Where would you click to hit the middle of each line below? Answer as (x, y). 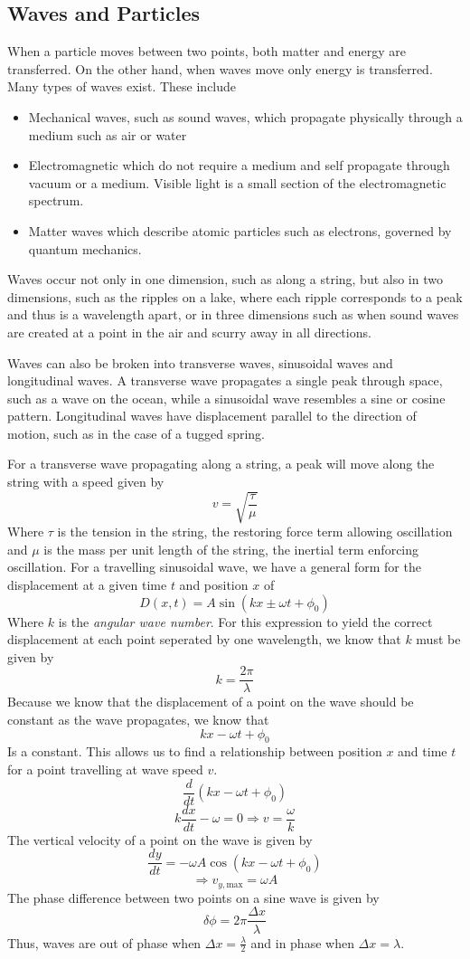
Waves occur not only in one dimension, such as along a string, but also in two (225, 279)
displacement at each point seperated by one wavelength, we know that (204, 639)
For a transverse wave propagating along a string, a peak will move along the (221, 464)
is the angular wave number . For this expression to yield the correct (245, 621)
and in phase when (302, 942)
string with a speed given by (86, 482)
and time (423, 751)
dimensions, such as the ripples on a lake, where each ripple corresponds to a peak (235, 296)
